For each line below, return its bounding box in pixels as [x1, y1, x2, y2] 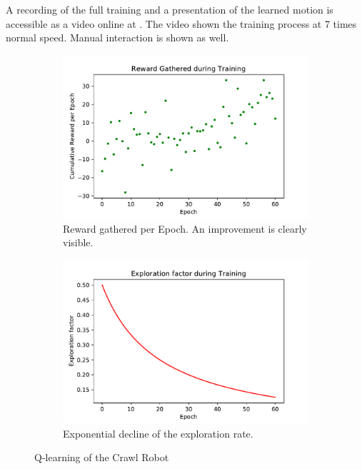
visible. [63, 235, 94, 250]
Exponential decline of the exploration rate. [63, 425, 253, 440]
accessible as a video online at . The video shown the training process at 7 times [6, 16, 357, 31]
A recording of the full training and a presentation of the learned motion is [6, 2, 333, 16]
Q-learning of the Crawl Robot [34, 450, 169, 465]
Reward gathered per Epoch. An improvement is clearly [63, 221, 307, 236]
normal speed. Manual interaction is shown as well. [6, 30, 229, 45]
